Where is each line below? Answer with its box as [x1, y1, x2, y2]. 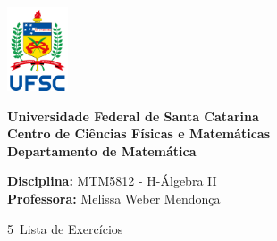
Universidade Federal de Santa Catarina [7, 106, 259, 125]
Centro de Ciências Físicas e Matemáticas [7, 124, 270, 143]
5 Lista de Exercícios [7, 219, 123, 237]
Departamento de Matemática [7, 141, 197, 160]
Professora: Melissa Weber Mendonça [7, 189, 221, 208]
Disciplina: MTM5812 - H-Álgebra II [7, 171, 217, 190]
